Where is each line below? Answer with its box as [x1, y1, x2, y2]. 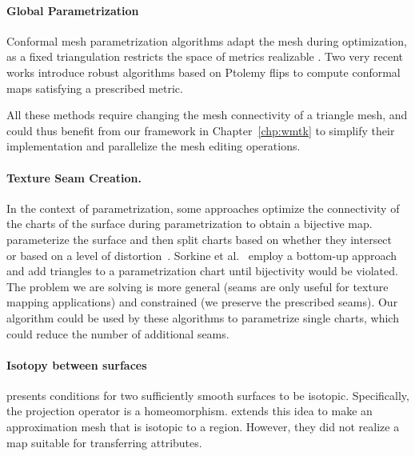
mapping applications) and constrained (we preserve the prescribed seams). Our [6, 294, 398, 310]
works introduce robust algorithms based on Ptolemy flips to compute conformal [6, 63, 401, 80]
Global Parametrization [6, 2, 139, 18]
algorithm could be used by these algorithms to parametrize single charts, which [6, 309, 399, 326]
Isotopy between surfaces [6, 356, 147, 373]
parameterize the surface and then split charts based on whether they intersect [6, 230, 393, 247]
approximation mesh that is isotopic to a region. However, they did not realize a [6, 418, 400, 435]
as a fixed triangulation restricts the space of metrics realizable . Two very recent [6, 48, 404, 65]
